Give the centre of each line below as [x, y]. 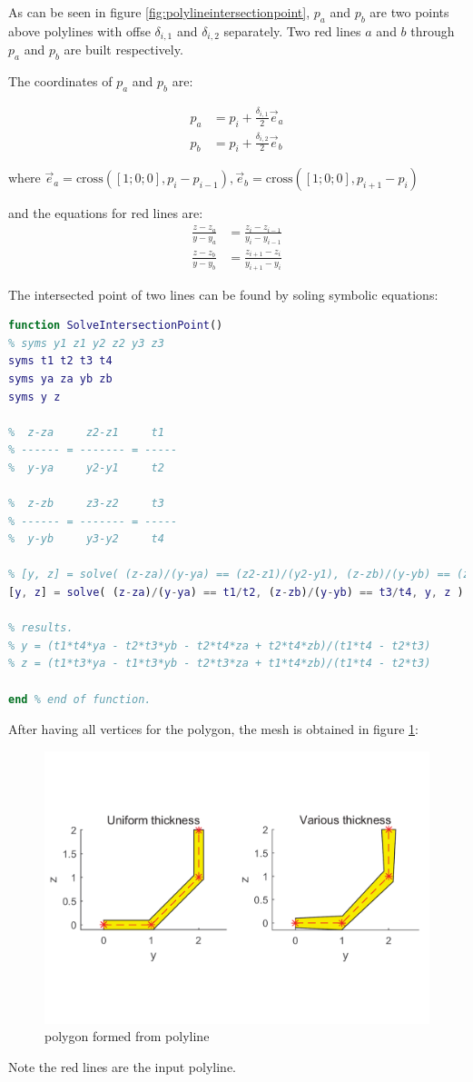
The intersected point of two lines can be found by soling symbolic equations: [223, 294]
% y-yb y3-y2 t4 [86, 539]
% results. [41, 628]
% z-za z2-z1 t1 [86, 432]
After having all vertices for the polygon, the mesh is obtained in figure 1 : [213, 729]
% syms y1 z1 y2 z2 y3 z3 [86, 343]
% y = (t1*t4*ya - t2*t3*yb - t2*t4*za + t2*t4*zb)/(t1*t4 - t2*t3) [220, 645]
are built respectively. [123, 50]
